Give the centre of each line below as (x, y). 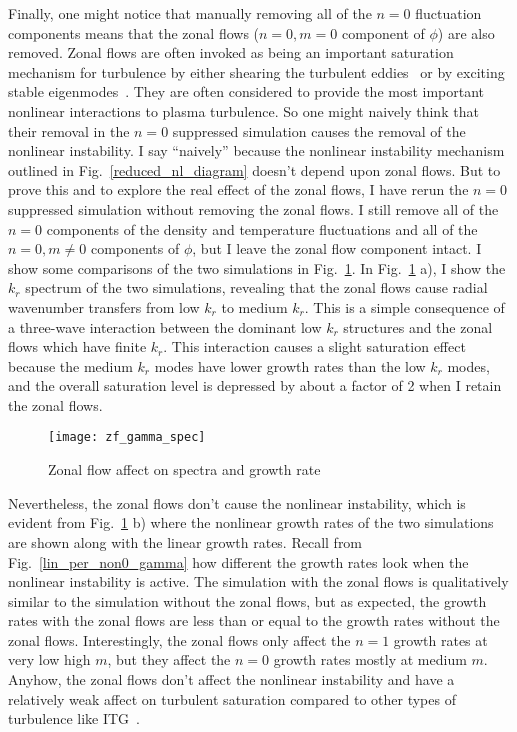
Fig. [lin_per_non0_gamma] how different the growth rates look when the (238, 561)
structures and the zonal (418, 326)
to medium (254, 306)
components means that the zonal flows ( (134, 32)
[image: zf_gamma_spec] (127, 437)
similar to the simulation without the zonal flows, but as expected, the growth (247, 600)
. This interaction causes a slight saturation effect (314, 346)
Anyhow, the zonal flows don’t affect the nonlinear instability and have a (231, 679)
